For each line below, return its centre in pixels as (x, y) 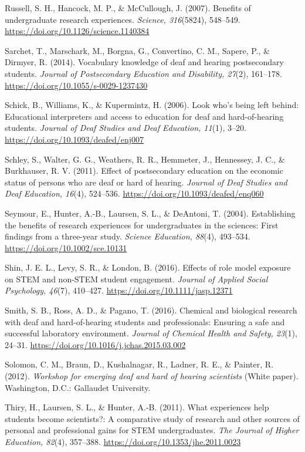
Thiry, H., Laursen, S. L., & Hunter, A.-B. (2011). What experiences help (137, 407)
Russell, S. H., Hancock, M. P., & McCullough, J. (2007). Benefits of (128, 8)
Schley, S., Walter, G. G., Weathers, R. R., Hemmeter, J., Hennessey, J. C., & (145, 159)
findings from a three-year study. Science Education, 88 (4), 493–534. (128, 236)
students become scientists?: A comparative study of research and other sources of (152, 418)
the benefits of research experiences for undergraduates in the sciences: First (142, 225)
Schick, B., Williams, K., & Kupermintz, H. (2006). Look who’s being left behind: (152, 105)
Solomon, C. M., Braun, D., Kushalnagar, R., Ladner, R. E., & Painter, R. (139, 364)
